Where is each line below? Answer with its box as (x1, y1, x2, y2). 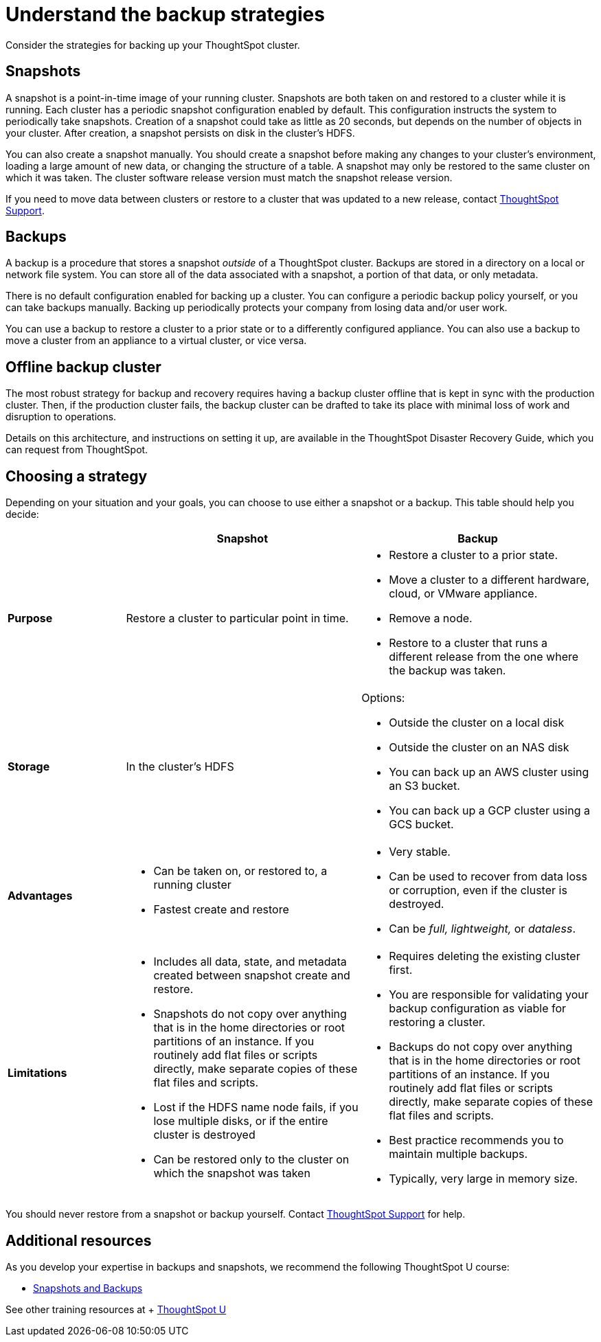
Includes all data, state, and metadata (153, 955, 347, 969)
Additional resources (5, 1231, 152, 1249)
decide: (5, 508, 39, 521)
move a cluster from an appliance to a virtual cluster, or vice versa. (5, 334, 307, 347)
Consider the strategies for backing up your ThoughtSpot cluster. (5, 38, 300, 51)
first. (389, 963, 413, 977)
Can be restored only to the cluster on (153, 1152, 350, 1167)
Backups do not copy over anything (389, 1040, 573, 1054)
